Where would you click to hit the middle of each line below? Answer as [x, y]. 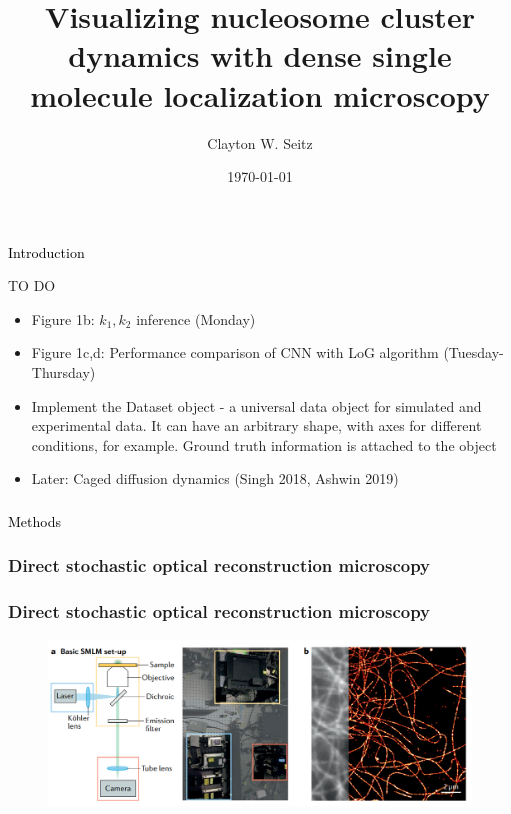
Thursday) [63, 372]
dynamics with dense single [260, 55]
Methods [34, 520]
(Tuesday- [473, 352]
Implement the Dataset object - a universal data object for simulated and [256, 405]
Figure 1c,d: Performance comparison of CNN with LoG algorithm [235, 352]
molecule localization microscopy [260, 94]
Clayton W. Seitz [260, 142]
